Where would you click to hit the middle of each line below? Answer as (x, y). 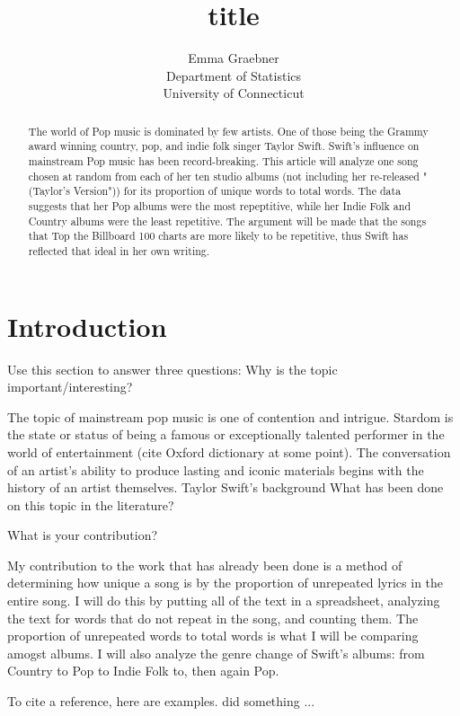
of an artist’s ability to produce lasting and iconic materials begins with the (216, 469)
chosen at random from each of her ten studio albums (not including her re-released (224, 176)
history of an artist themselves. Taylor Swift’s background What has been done (226, 487)
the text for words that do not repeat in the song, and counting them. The (213, 618)
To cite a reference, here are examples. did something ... (161, 701)
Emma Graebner (234, 58)
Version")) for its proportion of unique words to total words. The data (237, 191)
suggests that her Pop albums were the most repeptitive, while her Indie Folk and (220, 205)
